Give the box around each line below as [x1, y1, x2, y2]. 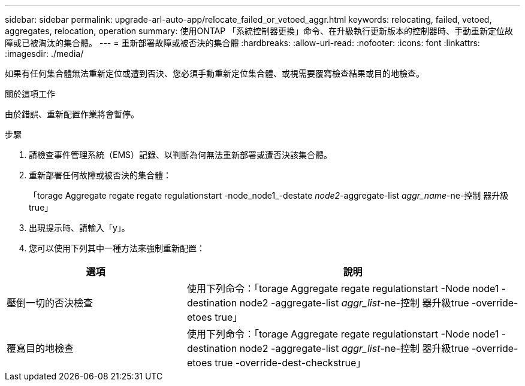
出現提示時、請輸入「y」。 [29, 223, 130, 233]
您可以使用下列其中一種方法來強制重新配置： [29, 243, 205, 253]
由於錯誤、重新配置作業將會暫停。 [5, 109, 139, 119]
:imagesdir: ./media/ [5, 48, 84, 59]
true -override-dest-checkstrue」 [215, 357, 366, 369]
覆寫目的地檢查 [7, 342, 74, 354]
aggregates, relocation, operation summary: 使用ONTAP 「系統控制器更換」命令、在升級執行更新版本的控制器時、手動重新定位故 [5, 26, 514, 36]
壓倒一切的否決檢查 [7, 297, 93, 309]
